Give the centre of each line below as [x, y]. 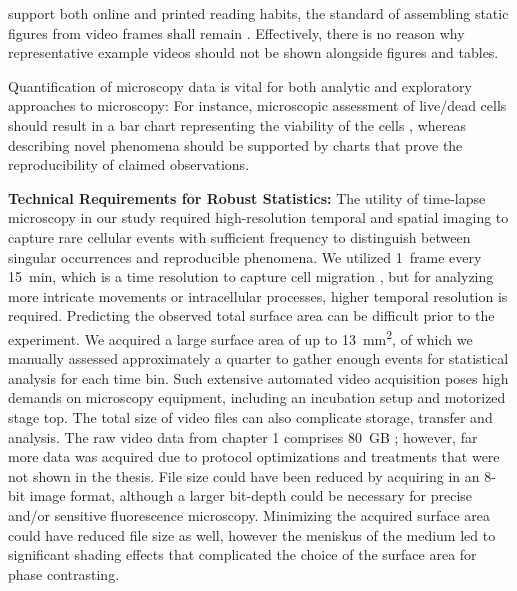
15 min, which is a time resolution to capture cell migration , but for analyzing [251, 276]
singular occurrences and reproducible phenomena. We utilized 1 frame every [245, 256]
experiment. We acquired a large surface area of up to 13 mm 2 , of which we [240, 337]
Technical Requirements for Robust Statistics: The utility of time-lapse [247, 197]
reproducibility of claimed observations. [129, 164]
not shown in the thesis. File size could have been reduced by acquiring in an [244, 475]
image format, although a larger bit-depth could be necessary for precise [251, 495]
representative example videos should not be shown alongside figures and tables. [253, 52]
